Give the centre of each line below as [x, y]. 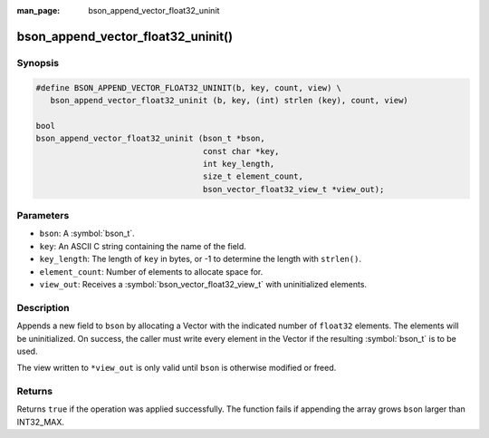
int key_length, [239, 164]
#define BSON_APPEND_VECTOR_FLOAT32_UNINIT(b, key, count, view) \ [189, 88]
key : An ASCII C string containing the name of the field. [143, 246]
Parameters [43, 216]
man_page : [38, 10]
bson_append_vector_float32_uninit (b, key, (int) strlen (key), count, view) [230, 100]
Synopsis [38, 63]
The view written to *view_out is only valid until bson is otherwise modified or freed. [177, 368]
